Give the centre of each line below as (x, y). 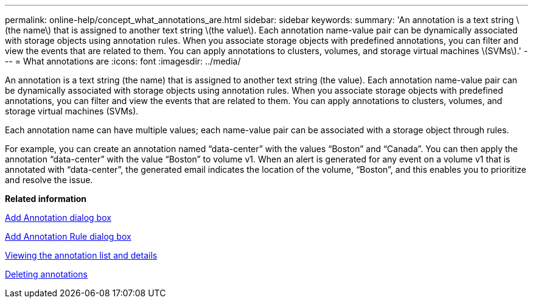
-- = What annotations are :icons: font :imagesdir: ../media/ (123, 61)
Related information (46, 199)
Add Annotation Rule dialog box (68, 236)
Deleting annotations (46, 274)
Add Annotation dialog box (58, 218)
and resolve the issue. (49, 180)
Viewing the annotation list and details (81, 255)
